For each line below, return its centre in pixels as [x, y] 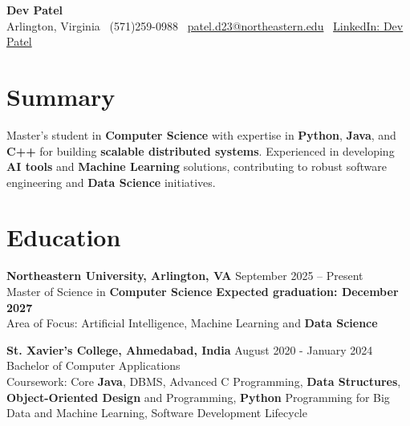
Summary [61, 96]
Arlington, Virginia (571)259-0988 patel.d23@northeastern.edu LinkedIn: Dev [205, 25]
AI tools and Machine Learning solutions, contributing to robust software [197, 166]
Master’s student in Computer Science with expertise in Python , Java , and [201, 134]
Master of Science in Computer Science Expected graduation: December [203, 291]
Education [64, 237]
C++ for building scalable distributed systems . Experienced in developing [201, 150]
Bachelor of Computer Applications [93, 365]
